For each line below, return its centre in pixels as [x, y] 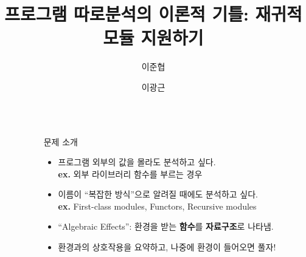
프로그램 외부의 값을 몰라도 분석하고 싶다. [137, 162]
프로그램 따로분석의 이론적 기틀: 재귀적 [153, 14]
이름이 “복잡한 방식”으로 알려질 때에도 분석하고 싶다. [158, 194]
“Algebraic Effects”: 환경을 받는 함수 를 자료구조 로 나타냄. [166, 226]
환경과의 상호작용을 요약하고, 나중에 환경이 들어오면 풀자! [167, 247]
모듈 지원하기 [153, 37]
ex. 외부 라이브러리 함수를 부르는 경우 [130, 173]
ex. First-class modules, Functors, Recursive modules [157, 206]
